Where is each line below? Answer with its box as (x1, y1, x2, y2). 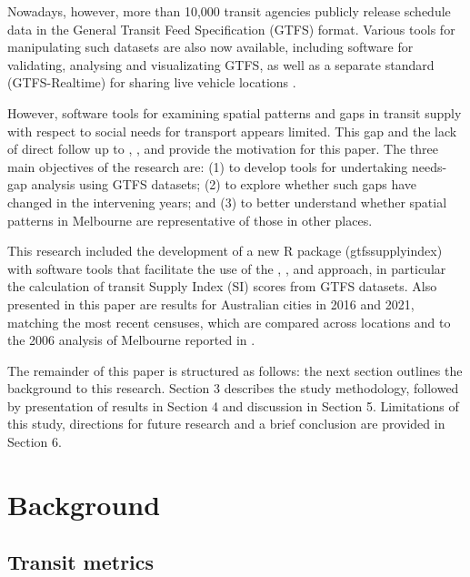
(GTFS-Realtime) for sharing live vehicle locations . (7, 73, 296, 92)
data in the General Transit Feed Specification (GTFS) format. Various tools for (7, 19, 455, 38)
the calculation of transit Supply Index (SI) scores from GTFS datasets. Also (7, 277, 437, 296)
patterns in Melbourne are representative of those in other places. (7, 210, 373, 229)
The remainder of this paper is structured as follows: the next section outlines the (7, 360, 463, 380)
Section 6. (7, 432, 62, 451)
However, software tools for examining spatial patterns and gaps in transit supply (7, 103, 462, 122)
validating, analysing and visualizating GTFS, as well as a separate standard (7, 55, 435, 74)
